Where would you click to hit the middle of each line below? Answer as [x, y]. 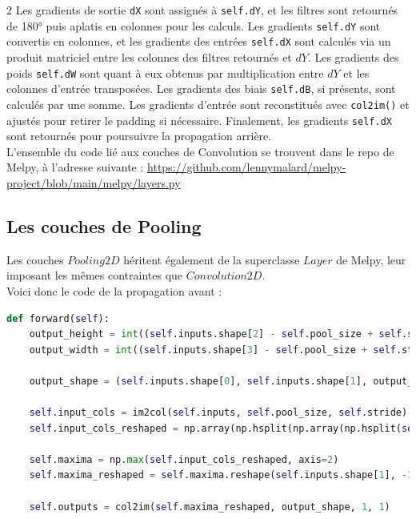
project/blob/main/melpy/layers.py [94, 182]
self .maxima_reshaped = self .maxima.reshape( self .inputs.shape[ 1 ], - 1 [221, 475]
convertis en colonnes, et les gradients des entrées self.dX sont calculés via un [199, 41]
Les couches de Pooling [104, 225]
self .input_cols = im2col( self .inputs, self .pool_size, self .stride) [218, 413]
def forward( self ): [58, 318]
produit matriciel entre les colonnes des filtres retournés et [149, 56]
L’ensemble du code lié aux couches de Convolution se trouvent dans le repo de [200, 151]
